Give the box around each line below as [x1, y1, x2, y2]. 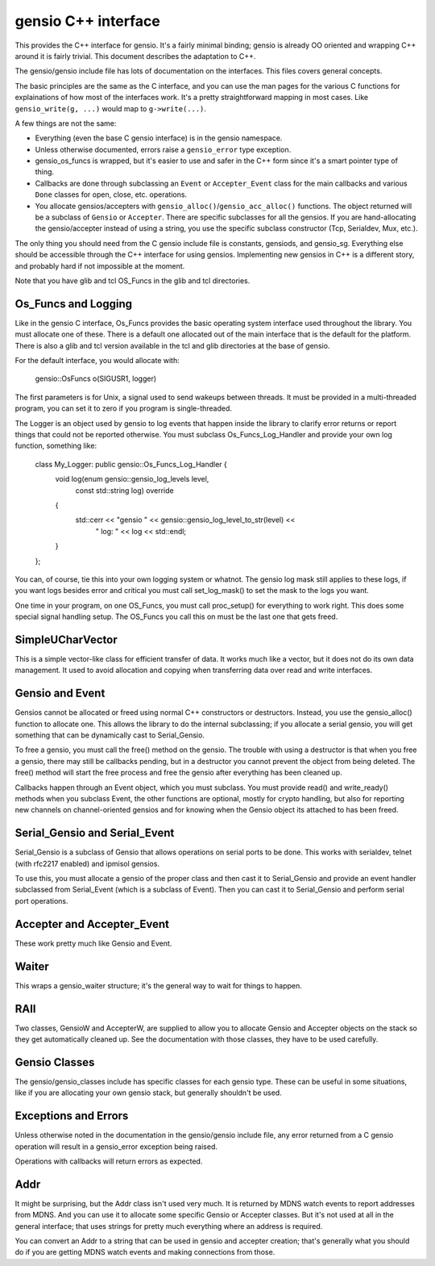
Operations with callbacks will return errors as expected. [14, 1156, 203, 1166]
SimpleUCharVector [14, 633, 118, 646]
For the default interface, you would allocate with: [14, 356, 180, 366]
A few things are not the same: [14, 118, 117, 128]
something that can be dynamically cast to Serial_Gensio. [14, 730, 205, 740]
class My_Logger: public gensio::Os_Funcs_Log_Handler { [35, 459, 227, 469]
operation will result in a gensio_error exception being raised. [14, 1142, 217, 1151]
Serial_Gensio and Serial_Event [14, 826, 175, 840]
